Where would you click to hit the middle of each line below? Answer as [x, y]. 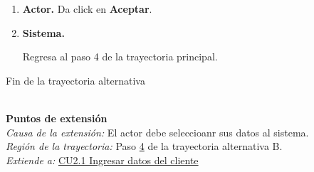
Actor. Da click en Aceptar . [87, 9]
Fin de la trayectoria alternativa [75, 80]
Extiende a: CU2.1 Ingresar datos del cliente [102, 160]
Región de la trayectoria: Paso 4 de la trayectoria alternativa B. [144, 146]
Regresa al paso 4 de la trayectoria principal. [120, 57]
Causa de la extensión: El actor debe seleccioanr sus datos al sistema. [157, 132]
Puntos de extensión [57, 118]
